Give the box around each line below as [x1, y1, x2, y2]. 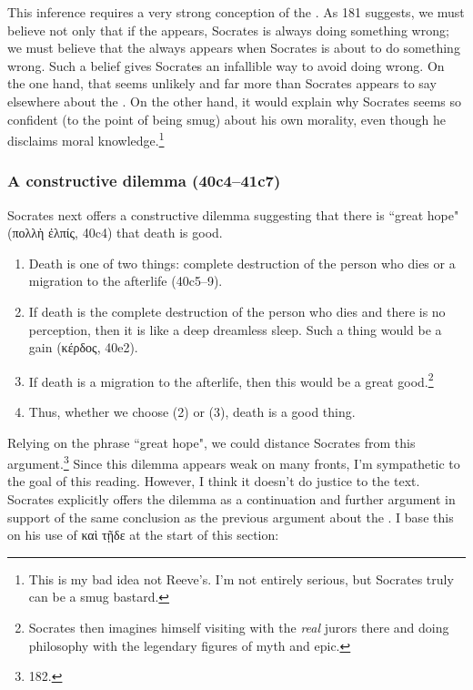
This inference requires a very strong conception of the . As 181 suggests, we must [7, 3, 465, 21]
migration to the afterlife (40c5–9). [28, 271, 223, 290]
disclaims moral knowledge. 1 [7, 128, 165, 149]
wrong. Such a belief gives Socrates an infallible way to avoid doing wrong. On [7, 56, 445, 75]
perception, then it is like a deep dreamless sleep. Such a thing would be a [28, 320, 442, 339]
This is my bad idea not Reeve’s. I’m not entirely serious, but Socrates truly [28, 569, 454, 588]
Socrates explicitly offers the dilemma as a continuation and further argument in [7, 490, 456, 509]
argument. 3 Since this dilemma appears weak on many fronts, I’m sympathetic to [7, 452, 460, 472]
